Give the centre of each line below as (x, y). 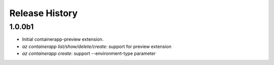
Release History (44, 13)
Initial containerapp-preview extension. (63, 39)
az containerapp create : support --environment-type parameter (89, 53)
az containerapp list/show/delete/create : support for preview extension (97, 46)
